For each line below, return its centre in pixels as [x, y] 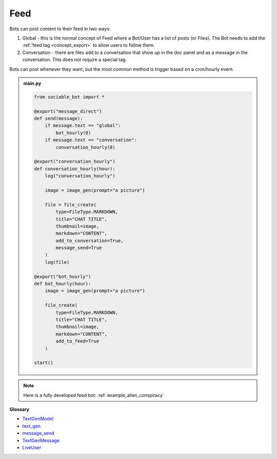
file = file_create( [71, 205]
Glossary [19, 409]
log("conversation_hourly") [80, 176]
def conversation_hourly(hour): [75, 169]
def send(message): [58, 119]
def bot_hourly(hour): [63, 284]
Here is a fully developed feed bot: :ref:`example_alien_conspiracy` [94, 395]
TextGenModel [38, 419]
